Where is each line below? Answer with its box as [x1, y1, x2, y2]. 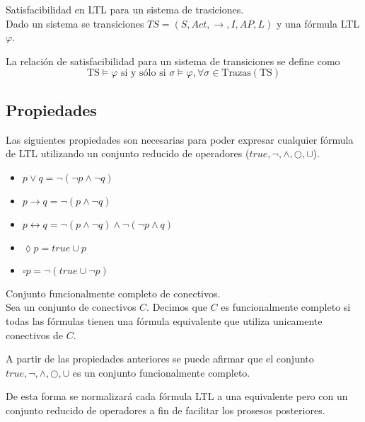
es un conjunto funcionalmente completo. [72, 365, 250, 380]
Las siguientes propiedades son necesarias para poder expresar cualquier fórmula [6, 132, 354, 147]
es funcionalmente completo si [221, 300, 351, 314]
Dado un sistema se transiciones [6, 16, 144, 30]
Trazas [221, 68, 251, 79]
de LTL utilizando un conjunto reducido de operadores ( [6, 146, 250, 161]
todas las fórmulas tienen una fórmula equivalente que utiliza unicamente [6, 313, 323, 328]
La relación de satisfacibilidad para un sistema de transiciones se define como [6, 53, 340, 68]
